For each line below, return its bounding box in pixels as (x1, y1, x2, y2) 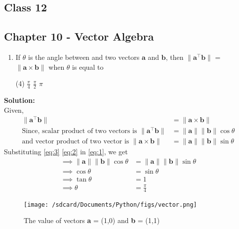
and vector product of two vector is (22, 138, 129, 145)
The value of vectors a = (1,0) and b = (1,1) (24, 215, 160, 226)
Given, (4, 104, 24, 115)
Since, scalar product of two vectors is (22, 128, 137, 135)
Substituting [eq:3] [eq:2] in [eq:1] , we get (4, 146, 128, 157)
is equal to (72, 61, 104, 72)
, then (165, 51, 184, 62)
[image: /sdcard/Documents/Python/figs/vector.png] (24, 201, 197, 208)
